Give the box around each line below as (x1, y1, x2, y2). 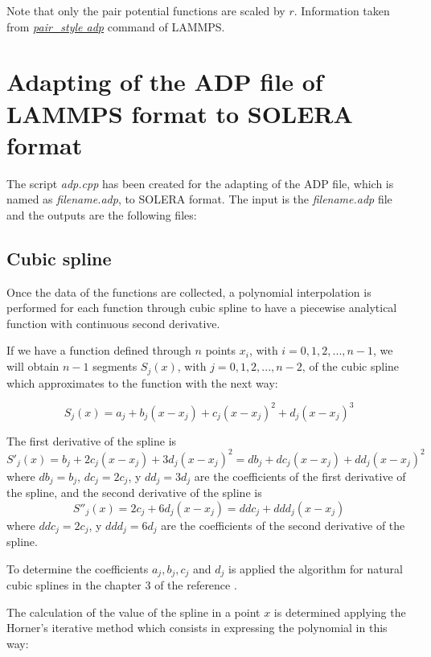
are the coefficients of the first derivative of (194, 467, 406, 484)
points (205, 342, 236, 359)
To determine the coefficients (6, 560, 149, 577)
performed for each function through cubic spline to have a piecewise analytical (6, 299, 397, 316)
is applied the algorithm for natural (228, 560, 403, 577)
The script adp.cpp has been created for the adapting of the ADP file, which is (6, 175, 394, 191)
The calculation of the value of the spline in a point (6, 603, 261, 620)
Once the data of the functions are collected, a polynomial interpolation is (6, 283, 371, 300)
